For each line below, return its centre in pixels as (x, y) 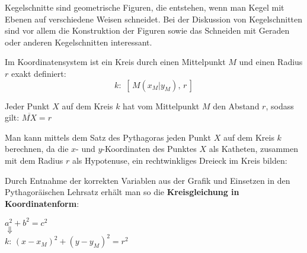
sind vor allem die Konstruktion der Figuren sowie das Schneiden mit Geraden (147, 30)
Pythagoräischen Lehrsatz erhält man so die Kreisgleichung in (122, 192)
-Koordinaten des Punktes (149, 149)
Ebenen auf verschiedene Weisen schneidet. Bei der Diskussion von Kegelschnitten (154, 19)
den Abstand (236, 106)
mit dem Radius (34, 160)
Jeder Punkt (27, 106)
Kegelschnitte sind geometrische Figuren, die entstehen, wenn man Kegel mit (145, 7)
